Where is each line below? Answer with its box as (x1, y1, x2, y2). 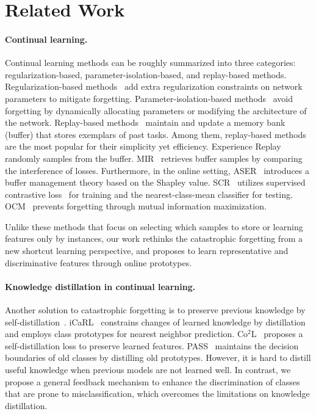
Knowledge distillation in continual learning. (5, 280, 196, 292)
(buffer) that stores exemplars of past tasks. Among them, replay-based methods (5, 128, 306, 140)
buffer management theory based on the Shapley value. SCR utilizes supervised (5, 176, 306, 189)
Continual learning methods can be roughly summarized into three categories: (5, 56, 296, 69)
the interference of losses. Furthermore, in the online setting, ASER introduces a (5, 164, 309, 176)
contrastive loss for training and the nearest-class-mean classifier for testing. (5, 187, 293, 200)
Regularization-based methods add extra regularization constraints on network (5, 80, 303, 93)
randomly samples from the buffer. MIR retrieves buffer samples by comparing (5, 151, 303, 164)
